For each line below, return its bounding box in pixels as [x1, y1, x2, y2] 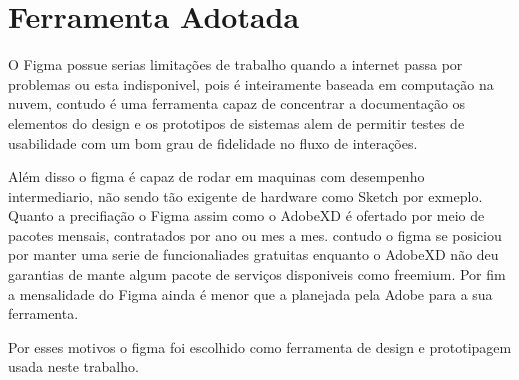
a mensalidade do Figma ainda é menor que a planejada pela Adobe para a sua [8, 283, 493, 304]
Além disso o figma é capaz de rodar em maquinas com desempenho [8, 166, 425, 187]
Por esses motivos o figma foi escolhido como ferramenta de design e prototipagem [8, 336, 512, 357]
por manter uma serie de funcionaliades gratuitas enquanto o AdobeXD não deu [8, 244, 499, 265]
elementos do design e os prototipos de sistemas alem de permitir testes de [8, 112, 465, 133]
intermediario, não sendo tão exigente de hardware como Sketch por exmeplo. [8, 185, 483, 206]
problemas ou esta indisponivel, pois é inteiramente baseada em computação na [8, 73, 494, 94]
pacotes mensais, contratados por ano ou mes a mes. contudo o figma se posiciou [8, 224, 502, 245]
